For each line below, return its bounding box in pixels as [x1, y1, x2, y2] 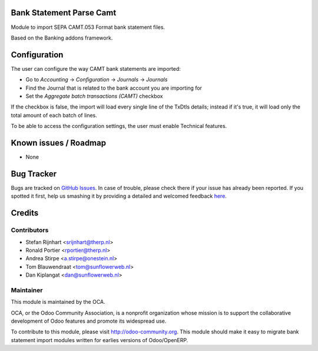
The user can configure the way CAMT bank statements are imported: [11, 65, 181, 72]
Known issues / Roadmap [11, 137, 106, 147]
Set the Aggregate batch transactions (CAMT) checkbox [25, 92, 163, 100]
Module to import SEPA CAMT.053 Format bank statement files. [11, 24, 165, 31]
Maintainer [11, 286, 43, 294]
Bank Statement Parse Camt [11, 8, 117, 18]
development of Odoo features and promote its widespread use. [11, 317, 167, 324]
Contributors [11, 226, 49, 234]
